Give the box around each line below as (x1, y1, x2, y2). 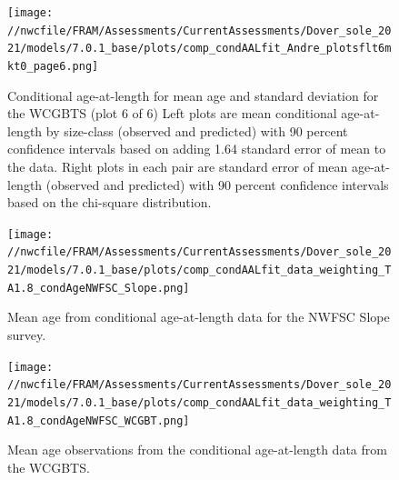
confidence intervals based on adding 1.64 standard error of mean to (7, 139, 386, 158)
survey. (7, 325, 46, 344)
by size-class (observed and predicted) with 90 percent (45, 121, 348, 140)
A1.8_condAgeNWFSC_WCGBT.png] (7, 414, 190, 427)
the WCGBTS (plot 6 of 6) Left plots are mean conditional (7, 104, 337, 123)
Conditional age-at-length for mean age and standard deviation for (7, 85, 379, 105)
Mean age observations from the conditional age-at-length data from (7, 440, 387, 459)
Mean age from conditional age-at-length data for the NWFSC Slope (7, 307, 390, 326)
